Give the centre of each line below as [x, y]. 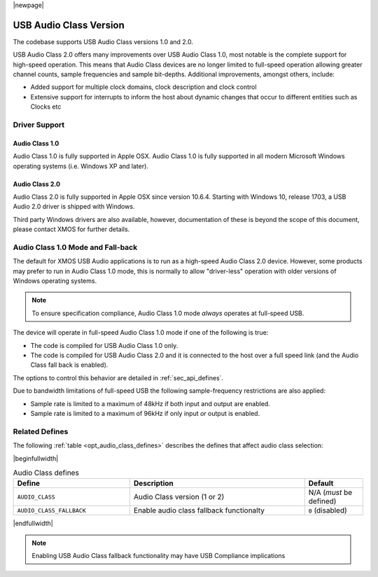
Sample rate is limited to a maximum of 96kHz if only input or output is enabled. [145, 413]
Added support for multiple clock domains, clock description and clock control [143, 87]
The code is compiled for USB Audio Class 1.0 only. [104, 345]
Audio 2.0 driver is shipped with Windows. [74, 207]
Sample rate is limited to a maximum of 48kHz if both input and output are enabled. [150, 403]
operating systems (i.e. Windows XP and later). [80, 166]
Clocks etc [46, 107]
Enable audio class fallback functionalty [199, 510]
